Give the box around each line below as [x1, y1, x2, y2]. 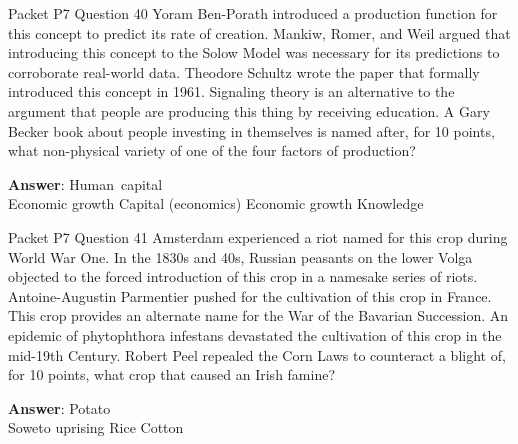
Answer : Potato [8, 397, 111, 418]
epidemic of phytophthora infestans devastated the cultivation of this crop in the [8, 324, 502, 345]
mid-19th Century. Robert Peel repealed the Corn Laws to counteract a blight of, [8, 344, 506, 365]
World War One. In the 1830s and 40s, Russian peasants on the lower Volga [8, 246, 473, 267]
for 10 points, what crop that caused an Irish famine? [8, 364, 336, 385]
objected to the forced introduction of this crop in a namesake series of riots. [8, 266, 478, 287]
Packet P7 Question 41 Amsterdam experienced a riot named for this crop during [8, 226, 508, 247]
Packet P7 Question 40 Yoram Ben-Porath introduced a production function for [8, 3, 498, 23]
